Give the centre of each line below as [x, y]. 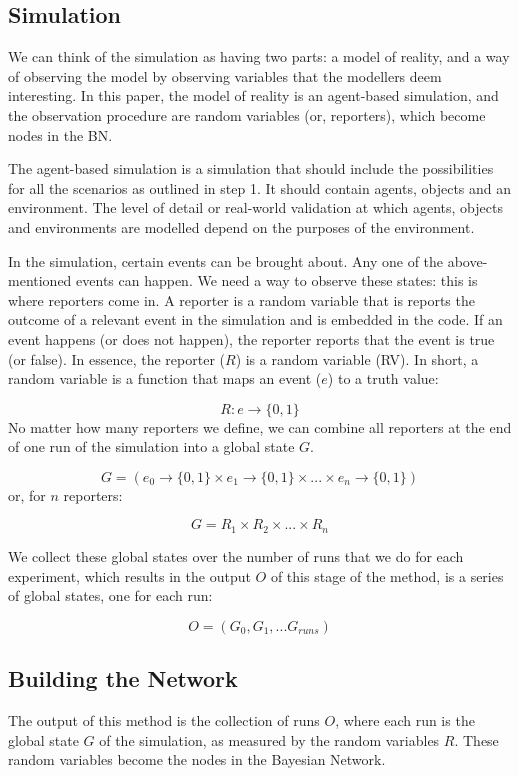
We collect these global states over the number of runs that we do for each [236, 555]
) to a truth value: [383, 378]
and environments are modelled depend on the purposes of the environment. [241, 226]
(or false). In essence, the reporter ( [116, 358]
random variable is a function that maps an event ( [165, 378]
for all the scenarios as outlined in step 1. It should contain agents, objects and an [260, 187]
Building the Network [123, 678]
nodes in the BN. [60, 134]
